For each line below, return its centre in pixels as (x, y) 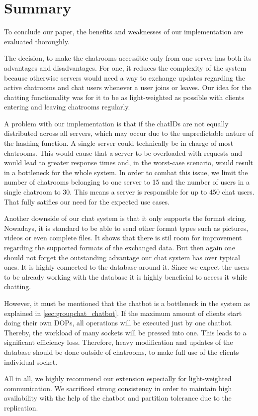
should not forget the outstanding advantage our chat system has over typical (122, 257)
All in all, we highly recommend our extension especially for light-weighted (118, 378)
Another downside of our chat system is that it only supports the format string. (126, 218)
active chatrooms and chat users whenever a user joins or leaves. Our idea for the (128, 87)
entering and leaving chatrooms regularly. (67, 107)
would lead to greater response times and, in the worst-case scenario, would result (129, 162)
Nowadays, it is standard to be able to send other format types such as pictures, (126, 228)
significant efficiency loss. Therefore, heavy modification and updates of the (119, 342)
